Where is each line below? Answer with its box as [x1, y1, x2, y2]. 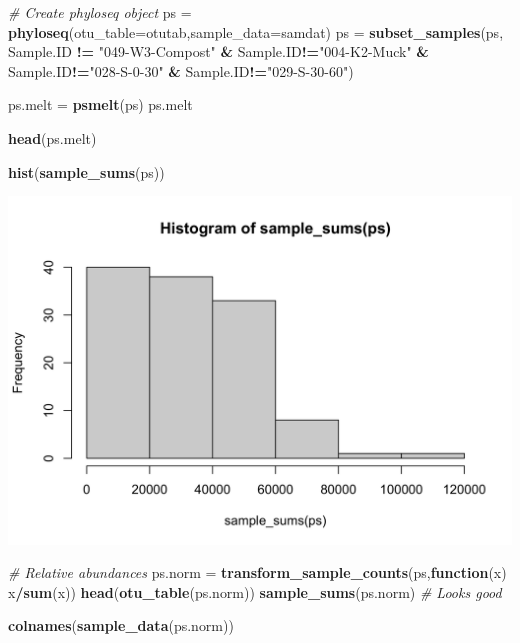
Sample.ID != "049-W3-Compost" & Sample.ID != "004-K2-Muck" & [8, 41, 429, 62]
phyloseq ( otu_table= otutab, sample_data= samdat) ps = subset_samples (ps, [8, 21, 504, 42]
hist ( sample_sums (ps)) [8, 161, 165, 182]
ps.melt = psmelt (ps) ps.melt [8, 94, 193, 115]
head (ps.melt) [8, 127, 97, 148]
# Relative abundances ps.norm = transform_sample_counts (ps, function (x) [8, 562, 507, 583]
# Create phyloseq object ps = [8, 2, 192, 22]
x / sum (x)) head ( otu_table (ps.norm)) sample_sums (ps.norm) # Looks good [8, 581, 502, 602]
